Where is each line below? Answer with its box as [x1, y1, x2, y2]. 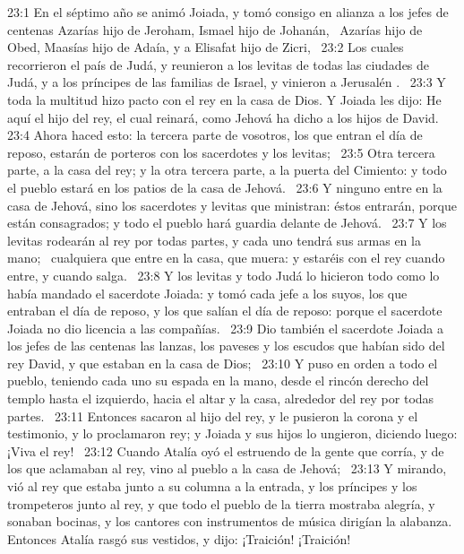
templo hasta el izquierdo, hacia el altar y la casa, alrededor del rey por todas [7, 389, 434, 408]
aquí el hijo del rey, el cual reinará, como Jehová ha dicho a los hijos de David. [7, 108, 439, 126]
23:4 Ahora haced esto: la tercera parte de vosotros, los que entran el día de [7, 126, 423, 144]
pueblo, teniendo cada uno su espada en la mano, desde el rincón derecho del [7, 371, 429, 390]
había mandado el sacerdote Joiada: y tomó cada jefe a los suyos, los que [7, 283, 408, 302]
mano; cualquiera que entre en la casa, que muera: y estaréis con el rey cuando [7, 248, 445, 267]
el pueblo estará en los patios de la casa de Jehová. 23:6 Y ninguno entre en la [7, 177, 443, 196]
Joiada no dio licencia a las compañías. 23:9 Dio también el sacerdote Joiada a [7, 318, 443, 337]
